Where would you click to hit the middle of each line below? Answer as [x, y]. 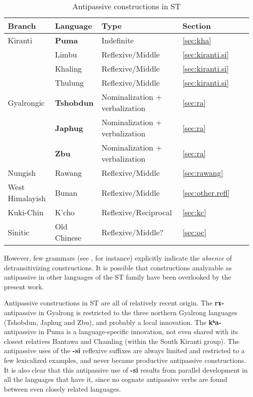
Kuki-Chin [26, 212]
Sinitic [19, 232]
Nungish [22, 173]
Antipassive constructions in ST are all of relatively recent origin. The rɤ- [114, 303]
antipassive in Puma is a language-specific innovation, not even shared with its [121, 331]
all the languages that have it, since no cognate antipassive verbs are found [116, 379]
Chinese [68, 237]
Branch [22, 26]
